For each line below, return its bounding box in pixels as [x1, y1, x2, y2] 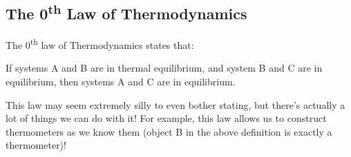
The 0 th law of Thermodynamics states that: [6, 36, 194, 52]
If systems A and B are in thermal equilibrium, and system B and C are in [6, 61, 323, 75]
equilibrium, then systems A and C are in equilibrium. [6, 74, 236, 89]
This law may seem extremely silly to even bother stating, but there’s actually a [6, 97, 345, 112]
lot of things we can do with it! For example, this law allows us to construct [6, 111, 327, 125]
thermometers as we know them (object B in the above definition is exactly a [6, 124, 332, 138]
